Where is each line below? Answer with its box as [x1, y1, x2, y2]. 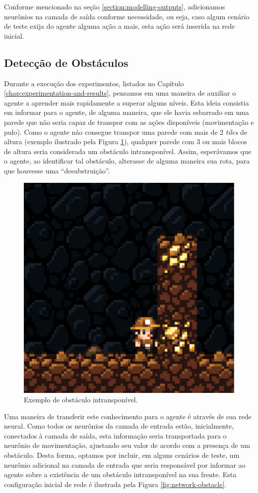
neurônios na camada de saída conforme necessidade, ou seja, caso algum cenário [4, 11, 250, 21]
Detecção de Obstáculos [4, 55, 129, 70]
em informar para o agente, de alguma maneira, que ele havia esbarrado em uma [4, 107, 249, 117]
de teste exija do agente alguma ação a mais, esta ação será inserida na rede [4, 21, 235, 31]
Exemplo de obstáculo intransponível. [24, 394, 138, 405]
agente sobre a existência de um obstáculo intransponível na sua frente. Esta [4, 469, 237, 480]
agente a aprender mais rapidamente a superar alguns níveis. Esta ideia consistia [4, 97, 249, 108]
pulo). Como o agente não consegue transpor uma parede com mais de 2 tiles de [4, 126, 248, 137]
